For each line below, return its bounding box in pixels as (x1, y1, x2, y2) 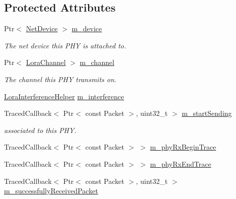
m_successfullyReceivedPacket (4, 185, 98, 196)
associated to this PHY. (4, 124, 76, 135)
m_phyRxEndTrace (150, 158, 211, 169)
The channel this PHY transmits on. (4, 74, 117, 84)
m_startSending (182, 108, 232, 118)
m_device (71, 23, 102, 34)
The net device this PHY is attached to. (4, 40, 126, 50)
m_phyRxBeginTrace (150, 142, 216, 152)
